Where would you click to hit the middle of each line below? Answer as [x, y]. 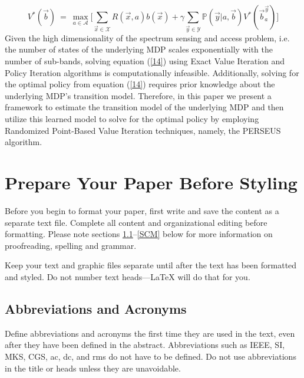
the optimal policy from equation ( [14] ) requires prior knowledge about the [140, 84]
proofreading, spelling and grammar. [71, 245]
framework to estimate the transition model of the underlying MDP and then [144, 107]
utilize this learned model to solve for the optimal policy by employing [132, 119]
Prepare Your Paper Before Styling [151, 183]
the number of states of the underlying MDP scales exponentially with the [139, 49]
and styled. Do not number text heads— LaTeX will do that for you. [128, 276]
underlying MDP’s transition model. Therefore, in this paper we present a [138, 95]
